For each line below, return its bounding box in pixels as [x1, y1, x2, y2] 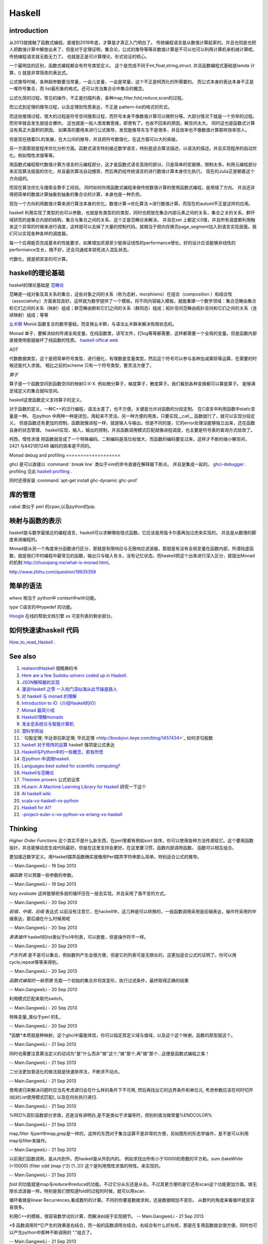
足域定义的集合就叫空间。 [9, 388, 62, 394]
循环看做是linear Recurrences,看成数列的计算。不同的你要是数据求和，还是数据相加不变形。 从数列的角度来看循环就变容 [9, 1197, 255, 1203]
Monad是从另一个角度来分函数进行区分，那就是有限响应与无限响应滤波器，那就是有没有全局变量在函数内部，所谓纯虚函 [9, 545, 254, 552]
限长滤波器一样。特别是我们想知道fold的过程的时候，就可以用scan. [9, 1188, 146, 1194]
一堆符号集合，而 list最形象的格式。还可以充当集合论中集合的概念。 [9, 86, 147, 92]
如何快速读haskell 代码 [9, 626, 79, 634]
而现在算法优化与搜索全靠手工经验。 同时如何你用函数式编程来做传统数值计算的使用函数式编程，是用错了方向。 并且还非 [9, 185, 255, 191]
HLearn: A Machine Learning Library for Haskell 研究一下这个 [21, 784, 146, 790]
